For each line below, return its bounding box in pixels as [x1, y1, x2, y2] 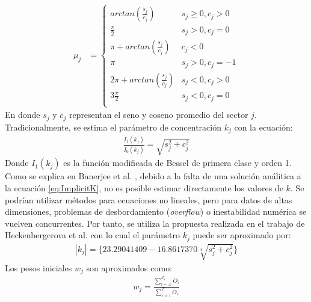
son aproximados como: [86, 261, 173, 274]
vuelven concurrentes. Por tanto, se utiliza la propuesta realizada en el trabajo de [5, 217, 305, 229]
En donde [5, 108, 40, 121]
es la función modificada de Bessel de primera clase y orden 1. [63, 156, 292, 169]
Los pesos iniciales [5, 261, 72, 274]
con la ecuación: [234, 120, 293, 133]
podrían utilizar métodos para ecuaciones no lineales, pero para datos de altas [5, 193, 292, 206]
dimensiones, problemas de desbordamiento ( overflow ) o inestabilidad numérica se [5, 205, 307, 218]
